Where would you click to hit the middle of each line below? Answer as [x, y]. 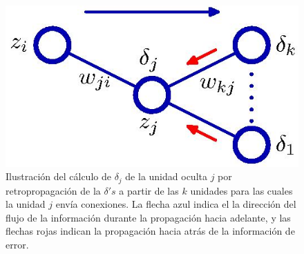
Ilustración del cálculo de [58, 176]
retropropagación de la [53, 190]
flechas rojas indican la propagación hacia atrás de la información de [150, 231]
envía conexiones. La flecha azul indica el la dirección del [176, 204]
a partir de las [149, 190]
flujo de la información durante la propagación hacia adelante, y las [148, 217]
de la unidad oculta [166, 176]
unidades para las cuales [241, 190]
